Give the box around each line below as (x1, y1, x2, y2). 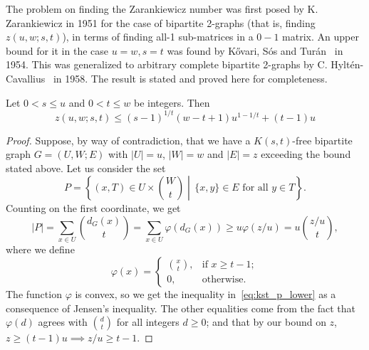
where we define (6, 242, 75, 257)
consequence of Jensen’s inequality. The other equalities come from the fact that (6, 300, 355, 315)
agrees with (38, 314, 88, 329)
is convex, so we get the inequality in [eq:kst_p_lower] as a (75, 286, 336, 301)
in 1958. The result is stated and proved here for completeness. (53, 70, 328, 85)
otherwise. (202, 275, 246, 285)
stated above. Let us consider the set (6, 160, 166, 175)
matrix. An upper (282, 29, 359, 44)
